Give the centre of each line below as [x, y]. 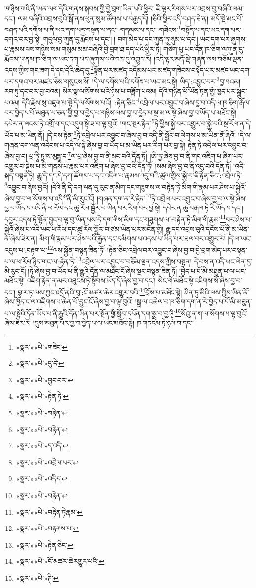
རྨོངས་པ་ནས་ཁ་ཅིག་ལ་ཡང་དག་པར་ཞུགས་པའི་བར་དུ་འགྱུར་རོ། [78, 58]
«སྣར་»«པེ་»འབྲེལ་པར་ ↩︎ [47, 462]
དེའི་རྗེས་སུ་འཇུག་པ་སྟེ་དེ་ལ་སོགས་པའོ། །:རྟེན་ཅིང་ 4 [81, 102]
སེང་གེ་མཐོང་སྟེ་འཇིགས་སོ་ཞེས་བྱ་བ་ [200, 280]
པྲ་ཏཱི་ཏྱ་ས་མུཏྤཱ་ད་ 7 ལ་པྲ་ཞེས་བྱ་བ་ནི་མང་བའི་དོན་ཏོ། [88, 155]
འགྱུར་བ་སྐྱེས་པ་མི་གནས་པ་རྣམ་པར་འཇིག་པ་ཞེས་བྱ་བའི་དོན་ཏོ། [79, 165]
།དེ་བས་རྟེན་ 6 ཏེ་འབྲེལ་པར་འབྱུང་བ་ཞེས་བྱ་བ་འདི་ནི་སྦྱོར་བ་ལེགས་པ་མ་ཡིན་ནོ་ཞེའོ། [141, 134]
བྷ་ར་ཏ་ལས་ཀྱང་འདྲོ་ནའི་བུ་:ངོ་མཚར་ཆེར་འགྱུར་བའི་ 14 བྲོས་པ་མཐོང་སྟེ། [100, 291]
